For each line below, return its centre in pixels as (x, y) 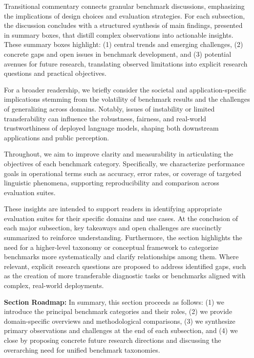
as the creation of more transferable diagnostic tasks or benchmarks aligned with (125, 276)
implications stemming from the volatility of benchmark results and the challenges (127, 99)
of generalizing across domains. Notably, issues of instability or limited (109, 108)
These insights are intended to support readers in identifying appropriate (113, 209)
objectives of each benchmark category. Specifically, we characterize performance (124, 163)
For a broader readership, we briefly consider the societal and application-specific (125, 89)
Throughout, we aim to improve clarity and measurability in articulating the (119, 154)
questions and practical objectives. (55, 73)
